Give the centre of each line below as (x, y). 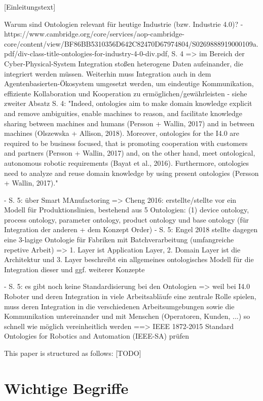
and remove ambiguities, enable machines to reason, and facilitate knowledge (123, 113)
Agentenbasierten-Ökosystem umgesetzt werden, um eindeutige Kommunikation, (129, 83)
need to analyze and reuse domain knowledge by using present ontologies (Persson (131, 173)
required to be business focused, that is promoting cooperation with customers (126, 143)
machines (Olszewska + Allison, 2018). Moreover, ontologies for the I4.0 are (122, 133)
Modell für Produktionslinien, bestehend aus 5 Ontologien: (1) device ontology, (127, 210)
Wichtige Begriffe (66, 388)
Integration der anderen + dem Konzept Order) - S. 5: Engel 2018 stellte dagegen (131, 229)
